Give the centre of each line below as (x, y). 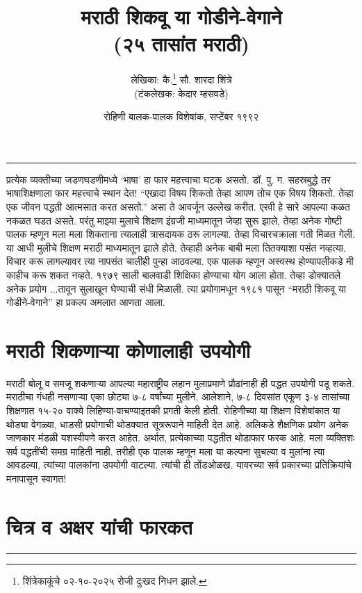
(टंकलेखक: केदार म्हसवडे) (181, 93)
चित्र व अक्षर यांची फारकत (99, 526)
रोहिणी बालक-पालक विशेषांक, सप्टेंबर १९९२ (181, 116)
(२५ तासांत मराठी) (181, 43)
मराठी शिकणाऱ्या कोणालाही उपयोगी (129, 349)
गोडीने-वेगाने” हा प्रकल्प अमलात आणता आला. (86, 302)
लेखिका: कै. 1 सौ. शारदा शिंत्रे (181, 78)
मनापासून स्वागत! (36, 478)
